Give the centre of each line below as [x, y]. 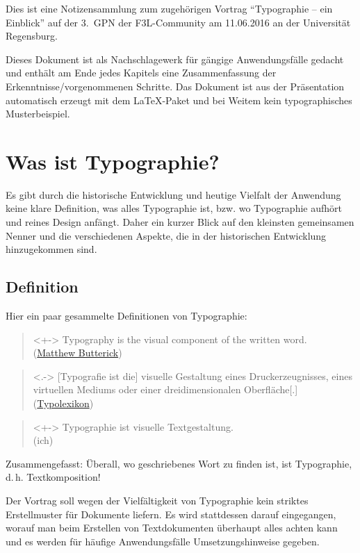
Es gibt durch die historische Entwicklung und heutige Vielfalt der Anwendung [173, 194]
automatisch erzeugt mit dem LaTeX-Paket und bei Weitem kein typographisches [179, 100]
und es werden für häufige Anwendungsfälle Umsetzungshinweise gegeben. [163, 541]
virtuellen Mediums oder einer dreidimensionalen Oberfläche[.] [165, 389]
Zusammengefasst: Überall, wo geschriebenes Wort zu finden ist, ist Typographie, [179, 463]
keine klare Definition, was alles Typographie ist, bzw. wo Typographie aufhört [174, 208]
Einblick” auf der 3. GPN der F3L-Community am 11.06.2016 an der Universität [178, 22]
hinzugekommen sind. [51, 249]
